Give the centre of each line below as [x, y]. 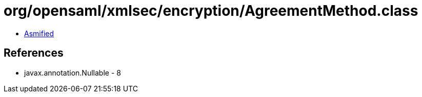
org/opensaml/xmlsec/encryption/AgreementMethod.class [211, 11]
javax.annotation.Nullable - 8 [73, 72]
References [34, 53]
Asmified [39, 33]
